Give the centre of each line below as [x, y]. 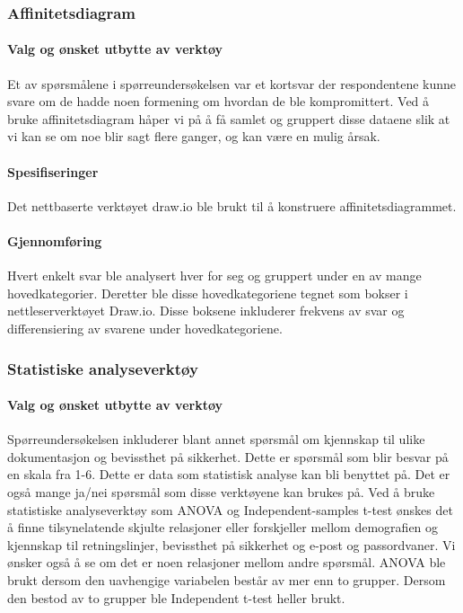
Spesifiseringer [53, 171]
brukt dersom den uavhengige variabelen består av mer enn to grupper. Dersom [227, 579]
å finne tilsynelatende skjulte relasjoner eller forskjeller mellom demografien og [223, 527]
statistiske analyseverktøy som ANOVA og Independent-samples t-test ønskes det [230, 509]
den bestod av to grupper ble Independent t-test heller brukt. [176, 597]
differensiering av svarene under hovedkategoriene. [145, 328]
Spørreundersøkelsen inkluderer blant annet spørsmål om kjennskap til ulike [216, 439]
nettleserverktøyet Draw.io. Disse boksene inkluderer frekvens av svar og [206, 311]
